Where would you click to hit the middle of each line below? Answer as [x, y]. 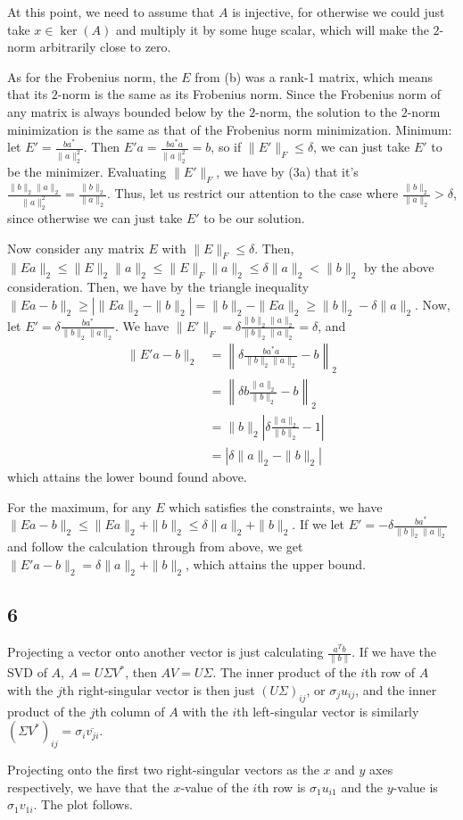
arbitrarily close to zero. [105, 47]
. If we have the [394, 652]
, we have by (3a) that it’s [287, 172]
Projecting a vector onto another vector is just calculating [165, 652]
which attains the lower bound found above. [127, 476]
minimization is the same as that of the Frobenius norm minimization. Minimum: [230, 129]
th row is [281, 787]
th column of [130, 711]
